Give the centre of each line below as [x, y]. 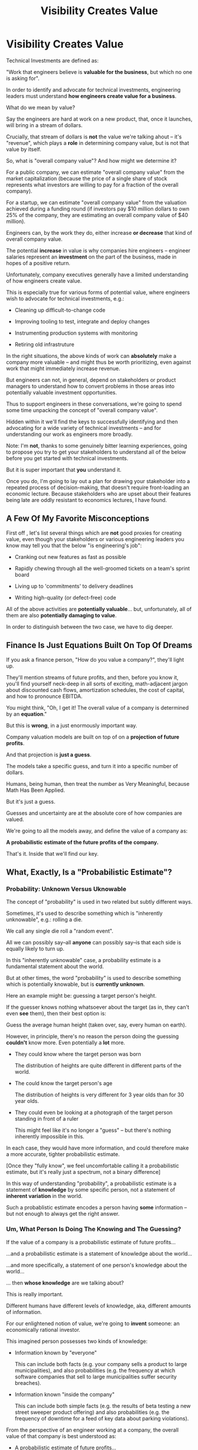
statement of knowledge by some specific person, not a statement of [91, 1190]
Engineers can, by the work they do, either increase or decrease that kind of [99, 232]
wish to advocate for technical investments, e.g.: [65, 298]
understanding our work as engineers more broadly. [69, 434]
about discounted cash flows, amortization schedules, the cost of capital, [95, 690]
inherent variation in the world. [44, 1196]
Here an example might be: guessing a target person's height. [81, 996]
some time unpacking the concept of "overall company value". [82, 410]
